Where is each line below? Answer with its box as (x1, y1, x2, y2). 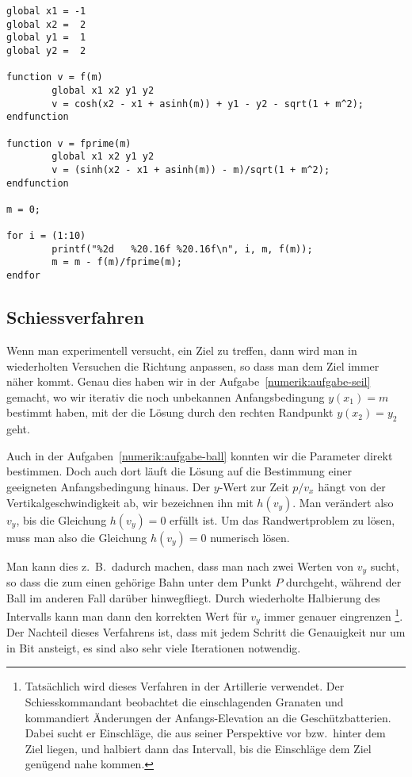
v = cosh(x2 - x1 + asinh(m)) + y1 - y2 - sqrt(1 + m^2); (51, 98, 364, 110)
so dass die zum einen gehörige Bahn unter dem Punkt (6, 573, 272, 590)
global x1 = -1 (6, 6, 86, 17)
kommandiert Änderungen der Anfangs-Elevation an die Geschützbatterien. (25, 709, 391, 725)
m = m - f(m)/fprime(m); (51, 256, 182, 268)
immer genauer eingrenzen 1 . (264, 606, 403, 624)
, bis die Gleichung (16, 511, 107, 528)
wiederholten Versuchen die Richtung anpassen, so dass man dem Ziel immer (6, 357, 380, 374)
